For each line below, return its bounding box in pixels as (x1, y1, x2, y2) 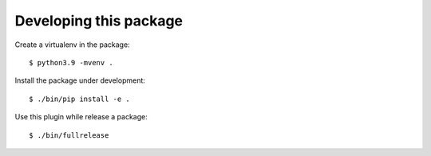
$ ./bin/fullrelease (29, 131, 109, 139)
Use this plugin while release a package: (14, 112, 148, 122)
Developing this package (14, 12, 184, 29)
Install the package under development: (14, 76, 145, 85)
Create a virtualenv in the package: (14, 40, 131, 49)
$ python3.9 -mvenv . (29, 58, 113, 67)
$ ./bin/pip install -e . (29, 94, 131, 103)
